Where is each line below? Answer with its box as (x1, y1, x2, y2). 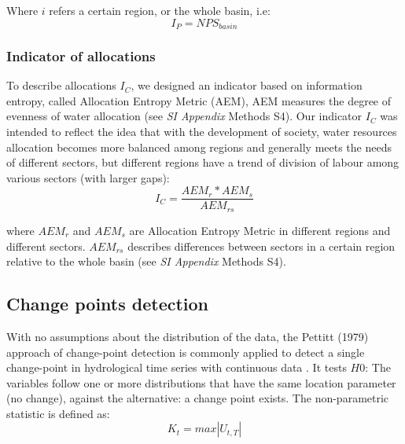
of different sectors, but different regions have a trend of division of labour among (6, 154, 399, 171)
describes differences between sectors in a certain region (127, 237, 396, 254)
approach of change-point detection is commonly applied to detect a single (6, 343, 365, 360)
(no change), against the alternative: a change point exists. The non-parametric (6, 390, 389, 406)
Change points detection (6, 292, 209, 316)
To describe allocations (6, 77, 116, 94)
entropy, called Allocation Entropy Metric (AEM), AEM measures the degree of (6, 92, 392, 108)
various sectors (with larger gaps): (6, 169, 170, 185)
